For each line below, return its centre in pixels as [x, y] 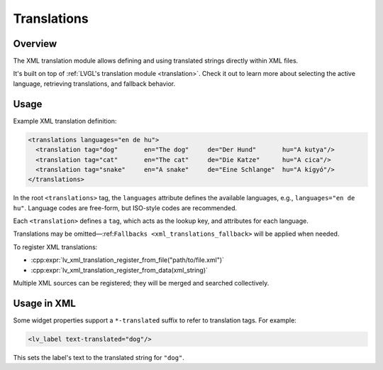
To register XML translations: [55, 247]
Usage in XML [44, 303]
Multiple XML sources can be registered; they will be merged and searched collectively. [141, 283]
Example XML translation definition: [65, 121]
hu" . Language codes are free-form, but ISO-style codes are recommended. [125, 208]
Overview [35, 44]
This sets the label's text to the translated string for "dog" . [99, 357]
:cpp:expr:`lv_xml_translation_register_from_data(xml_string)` [120, 270]
